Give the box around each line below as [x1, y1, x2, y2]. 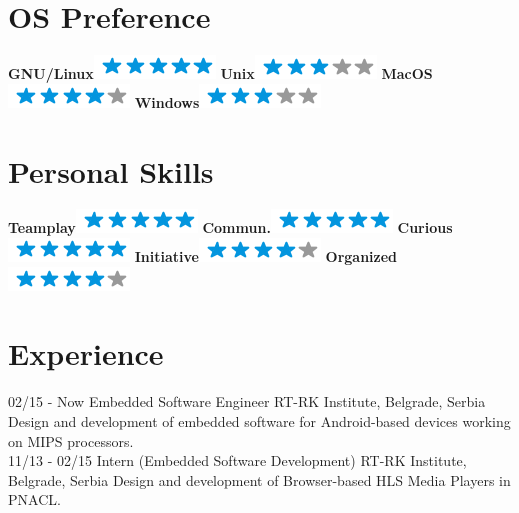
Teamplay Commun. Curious [8, 217, 453, 238]
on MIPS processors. [8, 430, 134, 451]
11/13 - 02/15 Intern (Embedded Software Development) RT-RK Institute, [8, 450, 467, 471]
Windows [134, 91, 200, 112]
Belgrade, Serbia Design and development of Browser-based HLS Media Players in [8, 469, 511, 490]
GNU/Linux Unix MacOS [8, 63, 433, 84]
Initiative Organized [134, 246, 398, 267]
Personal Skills [8, 150, 214, 191]
